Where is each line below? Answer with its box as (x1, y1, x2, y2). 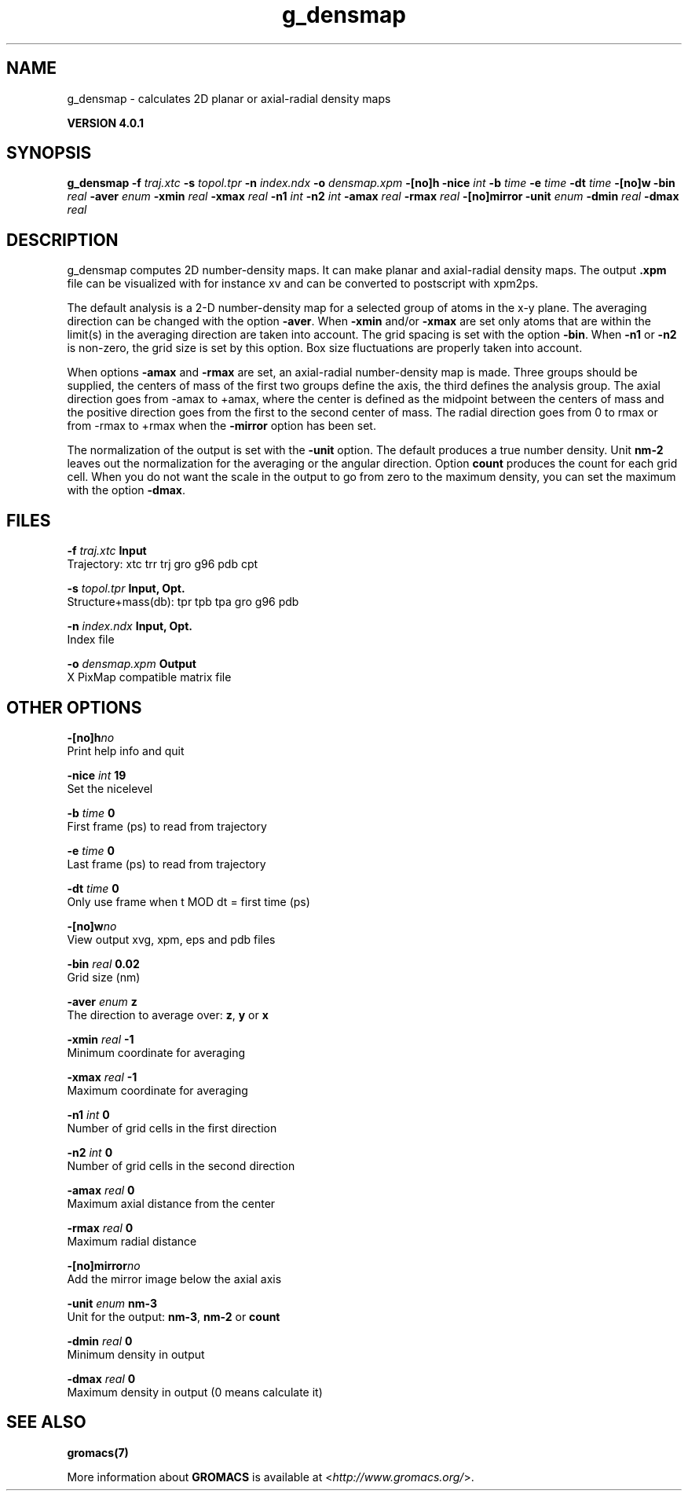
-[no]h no (67, 730, 115, 744)
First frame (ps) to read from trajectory (67, 819, 267, 833)
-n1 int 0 (67, 1107, 110, 1121)
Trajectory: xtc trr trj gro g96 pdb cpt (67, 557, 258, 571)
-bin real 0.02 (67, 956, 140, 970)
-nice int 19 (67, 768, 126, 782)
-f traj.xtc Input (67, 544, 147, 558)
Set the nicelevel (67, 781, 153, 795)
